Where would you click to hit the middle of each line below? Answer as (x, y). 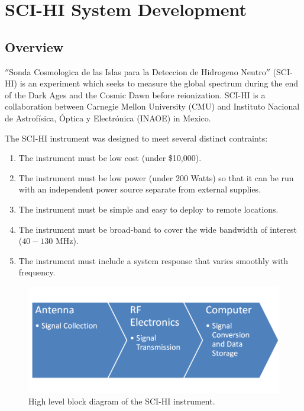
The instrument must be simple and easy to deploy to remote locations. (148, 209)
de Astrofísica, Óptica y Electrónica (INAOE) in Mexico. (108, 118)
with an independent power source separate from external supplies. (140, 189)
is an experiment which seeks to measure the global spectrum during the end (159, 83)
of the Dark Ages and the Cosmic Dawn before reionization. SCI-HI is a (135, 94)
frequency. (37, 272)
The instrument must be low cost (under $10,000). (110, 158)
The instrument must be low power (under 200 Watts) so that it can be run (156, 177)
